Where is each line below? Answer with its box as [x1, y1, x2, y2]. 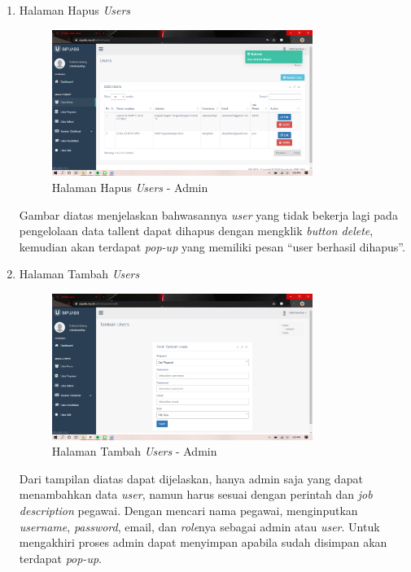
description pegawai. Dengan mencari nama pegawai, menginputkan [19, 502, 358, 519]
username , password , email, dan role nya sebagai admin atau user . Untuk [19, 517, 380, 535]
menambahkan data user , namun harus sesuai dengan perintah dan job [19, 486, 373, 503]
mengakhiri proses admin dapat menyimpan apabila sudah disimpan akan [19, 534, 387, 551]
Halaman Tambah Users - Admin [51, 443, 217, 460]
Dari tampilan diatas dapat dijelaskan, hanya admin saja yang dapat [19, 469, 363, 487]
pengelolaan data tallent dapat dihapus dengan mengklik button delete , [19, 222, 374, 239]
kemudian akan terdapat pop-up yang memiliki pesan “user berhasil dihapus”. [19, 238, 405, 255]
